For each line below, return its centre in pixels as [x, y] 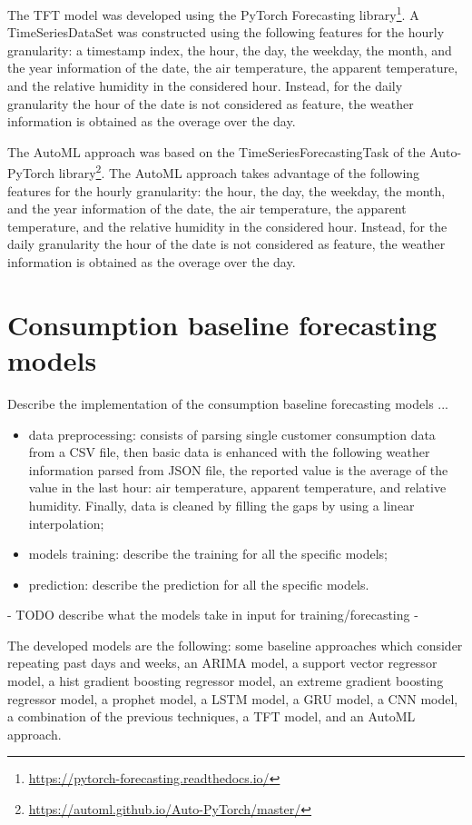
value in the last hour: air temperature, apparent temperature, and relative [237, 487]
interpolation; [66, 523]
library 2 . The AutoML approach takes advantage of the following [239, 172]
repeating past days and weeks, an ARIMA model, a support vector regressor [222, 663]
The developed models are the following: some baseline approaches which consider [235, 645]
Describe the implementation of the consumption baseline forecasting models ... [228, 403]
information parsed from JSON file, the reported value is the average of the [238, 469]
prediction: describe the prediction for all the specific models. [199, 584]
